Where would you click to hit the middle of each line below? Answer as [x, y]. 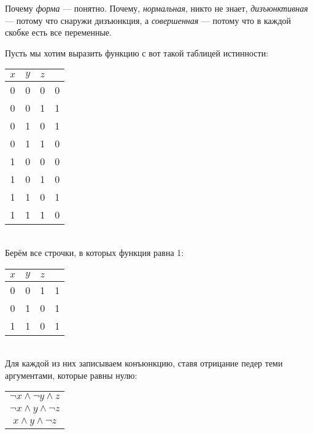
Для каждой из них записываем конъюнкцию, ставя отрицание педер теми [144, 363]
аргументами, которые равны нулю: [71, 375]
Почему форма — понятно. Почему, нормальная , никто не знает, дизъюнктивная [156, 8]
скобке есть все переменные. [58, 32]
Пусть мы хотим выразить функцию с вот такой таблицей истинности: [137, 52]
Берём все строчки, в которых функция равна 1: [95, 252]
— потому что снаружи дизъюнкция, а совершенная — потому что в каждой [148, 20]
